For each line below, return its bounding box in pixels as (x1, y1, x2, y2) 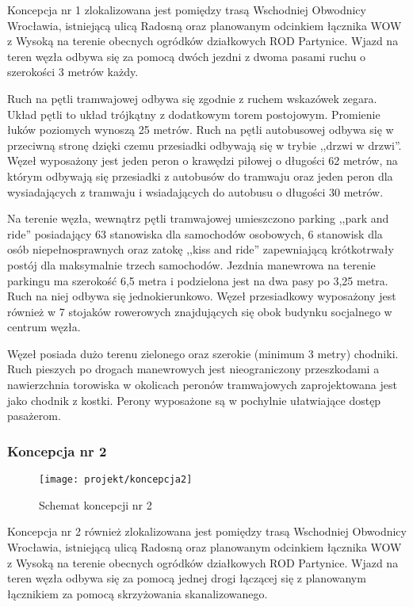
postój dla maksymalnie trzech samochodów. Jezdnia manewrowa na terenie (7, 256, 376, 273)
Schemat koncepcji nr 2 (39, 496, 152, 513)
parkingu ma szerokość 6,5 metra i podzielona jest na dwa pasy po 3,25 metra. (7, 272, 388, 288)
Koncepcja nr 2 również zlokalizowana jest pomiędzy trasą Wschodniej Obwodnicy (7, 523, 407, 540)
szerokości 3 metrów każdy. (7, 63, 139, 80)
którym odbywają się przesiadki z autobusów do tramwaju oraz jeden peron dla (7, 167, 393, 184)
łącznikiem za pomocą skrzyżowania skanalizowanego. (7, 585, 268, 601)
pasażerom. (7, 407, 61, 424)
